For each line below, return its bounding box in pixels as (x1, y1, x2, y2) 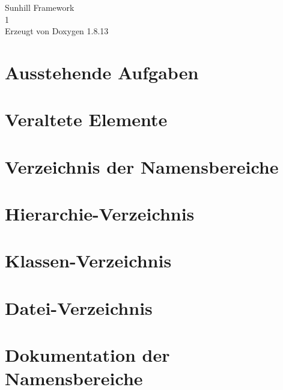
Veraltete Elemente (5, 107, 168, 132)
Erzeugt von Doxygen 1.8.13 (5, 25, 109, 37)
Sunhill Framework (5, 1, 75, 13)
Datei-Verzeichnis (5, 295, 153, 320)
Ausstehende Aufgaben (5, 59, 199, 84)
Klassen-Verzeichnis (5, 248, 172, 273)
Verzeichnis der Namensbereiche (5, 154, 279, 178)
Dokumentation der (5, 343, 170, 367)
